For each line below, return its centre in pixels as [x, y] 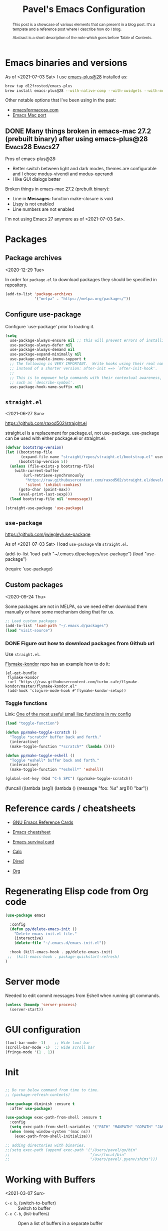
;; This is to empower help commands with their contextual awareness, [86, 378]
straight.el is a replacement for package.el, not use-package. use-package [82, 433]
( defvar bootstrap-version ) [34, 448]
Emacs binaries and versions [66, 63]
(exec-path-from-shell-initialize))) [53, 1136]
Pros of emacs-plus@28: [31, 159]
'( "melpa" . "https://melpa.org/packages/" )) [82, 299]
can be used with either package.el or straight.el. [56, 438]
